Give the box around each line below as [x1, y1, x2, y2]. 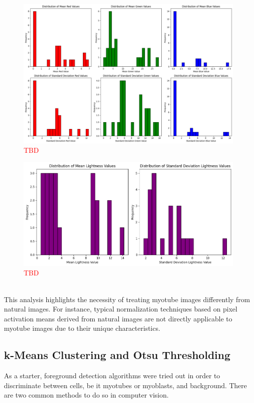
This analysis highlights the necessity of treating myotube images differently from [4, 294, 250, 304]
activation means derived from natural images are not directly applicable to [4, 313, 232, 323]
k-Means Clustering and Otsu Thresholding [4, 347, 230, 362]
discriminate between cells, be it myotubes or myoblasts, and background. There [4, 380, 247, 390]
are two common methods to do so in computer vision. [4, 390, 169, 400]
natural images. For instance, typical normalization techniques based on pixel [4, 304, 238, 314]
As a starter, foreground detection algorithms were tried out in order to [4, 370, 220, 381]
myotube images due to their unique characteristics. [4, 323, 160, 333]
